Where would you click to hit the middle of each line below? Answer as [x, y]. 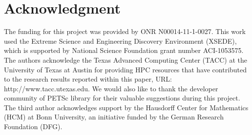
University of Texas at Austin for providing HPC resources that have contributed [126, 69]
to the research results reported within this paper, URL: [88, 79]
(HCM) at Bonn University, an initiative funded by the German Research [114, 117]
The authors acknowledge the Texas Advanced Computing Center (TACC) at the [126, 59]
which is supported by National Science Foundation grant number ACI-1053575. [124, 50]
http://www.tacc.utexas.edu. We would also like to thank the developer [111, 88]
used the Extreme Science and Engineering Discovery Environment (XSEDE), [120, 41]
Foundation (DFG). [33, 127]
